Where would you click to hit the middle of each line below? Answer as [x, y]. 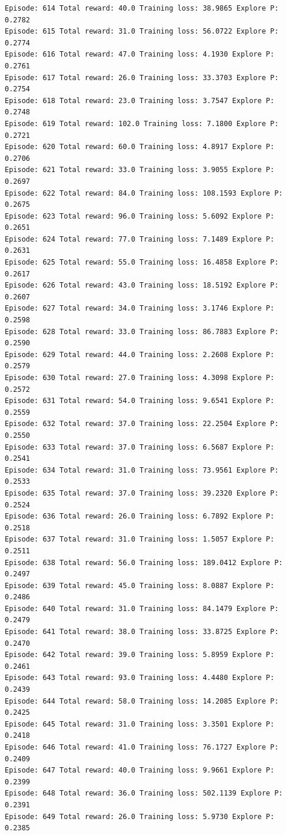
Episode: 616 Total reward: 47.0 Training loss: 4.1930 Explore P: [140, 55]
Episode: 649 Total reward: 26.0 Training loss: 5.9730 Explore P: [140, 816]
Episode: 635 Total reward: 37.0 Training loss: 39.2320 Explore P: [142, 493]
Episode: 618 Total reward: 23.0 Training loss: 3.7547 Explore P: [140, 100]
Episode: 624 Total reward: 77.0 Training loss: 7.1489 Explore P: [140, 239]
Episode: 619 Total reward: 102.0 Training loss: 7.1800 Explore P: [142, 123]
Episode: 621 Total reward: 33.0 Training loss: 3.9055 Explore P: [140, 170]
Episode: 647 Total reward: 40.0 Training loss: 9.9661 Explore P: [140, 770]
